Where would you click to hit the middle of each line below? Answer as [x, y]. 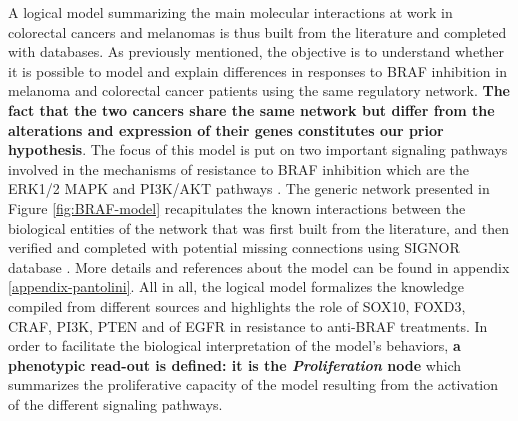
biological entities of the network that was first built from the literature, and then [258, 227]
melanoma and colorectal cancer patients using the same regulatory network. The [259, 90]
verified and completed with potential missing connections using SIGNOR [234, 247]
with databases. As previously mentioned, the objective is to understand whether [256, 51]
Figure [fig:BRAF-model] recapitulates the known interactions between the [237, 207]
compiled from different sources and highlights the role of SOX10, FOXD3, [237, 305]
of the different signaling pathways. [115, 403]
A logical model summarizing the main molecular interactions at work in [230, 12]
